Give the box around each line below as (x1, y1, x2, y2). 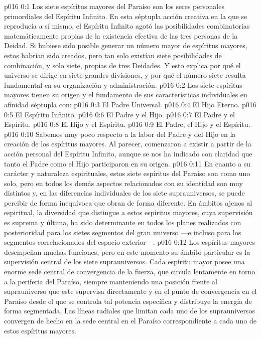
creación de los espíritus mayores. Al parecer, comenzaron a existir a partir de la (4, 138, 251, 149)
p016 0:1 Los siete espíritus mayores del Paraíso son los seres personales (4, 1, 224, 11)
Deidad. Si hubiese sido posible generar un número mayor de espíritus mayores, (4, 40, 247, 51)
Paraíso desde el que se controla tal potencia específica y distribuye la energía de (4, 295, 252, 306)
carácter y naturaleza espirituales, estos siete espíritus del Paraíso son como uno (4, 168, 250, 179)
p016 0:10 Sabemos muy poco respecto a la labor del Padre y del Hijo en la (4, 128, 236, 139)
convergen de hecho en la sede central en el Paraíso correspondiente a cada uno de (4, 315, 257, 325)
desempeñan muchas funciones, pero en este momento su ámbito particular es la (4, 246, 250, 257)
